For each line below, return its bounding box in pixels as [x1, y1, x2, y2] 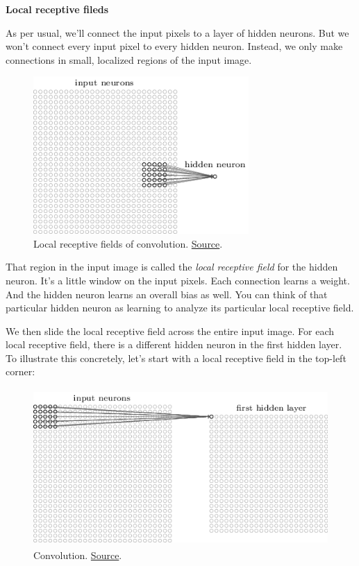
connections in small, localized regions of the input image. [6, 52, 252, 67]
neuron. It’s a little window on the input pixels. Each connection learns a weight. [6, 273, 350, 287]
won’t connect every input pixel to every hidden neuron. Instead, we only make [6, 39, 343, 53]
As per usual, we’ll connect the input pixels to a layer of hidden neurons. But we [6, 25, 349, 40]
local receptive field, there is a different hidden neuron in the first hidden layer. [6, 337, 342, 352]
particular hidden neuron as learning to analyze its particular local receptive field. [6, 300, 354, 315]
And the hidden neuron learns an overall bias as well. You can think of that [6, 286, 328, 301]
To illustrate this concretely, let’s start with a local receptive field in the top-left [6, 350, 347, 365]
